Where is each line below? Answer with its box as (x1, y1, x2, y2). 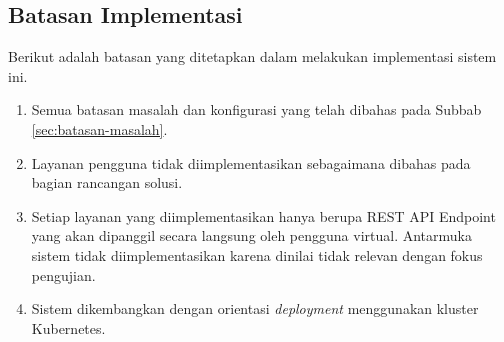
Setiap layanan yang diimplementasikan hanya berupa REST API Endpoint (31, 205, 496, 226)
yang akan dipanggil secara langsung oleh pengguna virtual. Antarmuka (31, 225, 472, 246)
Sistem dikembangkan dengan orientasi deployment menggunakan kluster (31, 298, 479, 319)
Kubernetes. (31, 317, 106, 338)
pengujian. (31, 264, 96, 285)
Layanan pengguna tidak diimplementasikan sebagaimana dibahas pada (31, 152, 471, 173)
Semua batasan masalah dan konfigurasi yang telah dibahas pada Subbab (31, 99, 482, 120)
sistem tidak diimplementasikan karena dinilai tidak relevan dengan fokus (31, 244, 483, 265)
